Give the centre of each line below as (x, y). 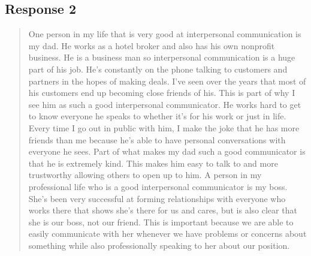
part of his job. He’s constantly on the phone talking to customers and (158, 69)
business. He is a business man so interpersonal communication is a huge (162, 57)
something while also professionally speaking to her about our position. (159, 245)
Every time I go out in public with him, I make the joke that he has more (164, 127)
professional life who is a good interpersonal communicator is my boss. (158, 186)
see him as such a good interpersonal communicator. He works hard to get (165, 104)
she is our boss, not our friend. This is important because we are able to (161, 222)
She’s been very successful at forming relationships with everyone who (157, 198)
